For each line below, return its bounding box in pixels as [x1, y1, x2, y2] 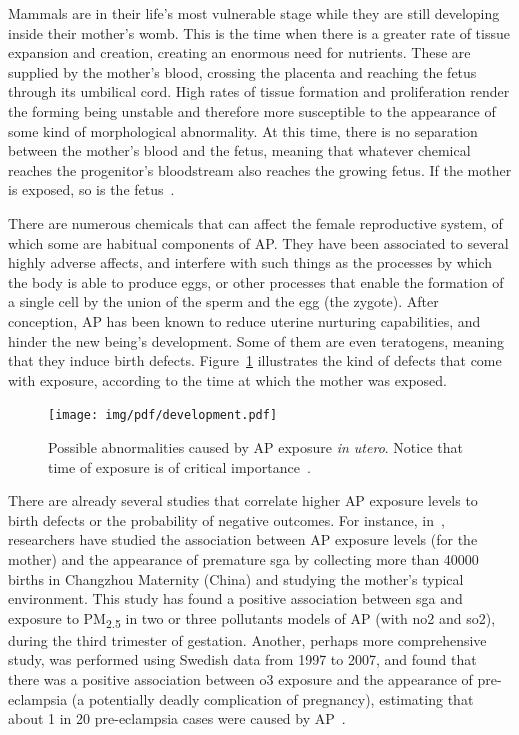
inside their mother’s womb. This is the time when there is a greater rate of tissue [8, 22, 510, 43]
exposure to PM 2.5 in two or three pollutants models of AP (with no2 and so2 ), [8, 607, 496, 631]
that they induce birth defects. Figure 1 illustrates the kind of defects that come [8, 350, 502, 371]
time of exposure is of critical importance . [48, 456, 311, 477]
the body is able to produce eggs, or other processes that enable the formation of [8, 271, 504, 292]
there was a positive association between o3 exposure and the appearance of [8, 669, 473, 689]
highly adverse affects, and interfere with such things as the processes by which [8, 252, 493, 273]
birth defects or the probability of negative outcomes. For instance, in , [8, 509, 445, 530]
